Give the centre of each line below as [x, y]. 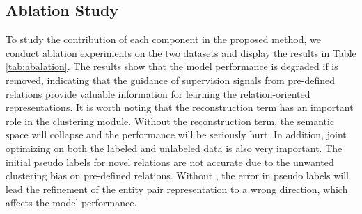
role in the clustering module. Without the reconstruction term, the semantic [170, 121]
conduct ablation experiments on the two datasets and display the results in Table [181, 52]
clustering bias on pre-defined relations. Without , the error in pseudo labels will [177, 175]
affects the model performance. [71, 203]
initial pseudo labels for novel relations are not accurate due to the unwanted [170, 162]
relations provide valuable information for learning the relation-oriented [158, 93]
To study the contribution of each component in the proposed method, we [163, 39]
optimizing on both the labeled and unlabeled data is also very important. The [174, 148]
